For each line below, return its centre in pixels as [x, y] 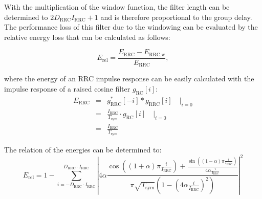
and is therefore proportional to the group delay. [176, 17]
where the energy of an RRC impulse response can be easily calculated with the [129, 79]
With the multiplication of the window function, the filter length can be [117, 7]
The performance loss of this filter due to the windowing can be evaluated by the [131, 27]
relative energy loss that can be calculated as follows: [87, 37]
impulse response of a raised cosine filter [67, 88]
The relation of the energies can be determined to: [83, 149]
